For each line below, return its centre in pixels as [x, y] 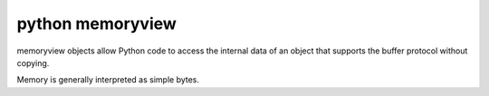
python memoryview [96, 24]
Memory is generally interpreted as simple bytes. [108, 80]
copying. [33, 62]
